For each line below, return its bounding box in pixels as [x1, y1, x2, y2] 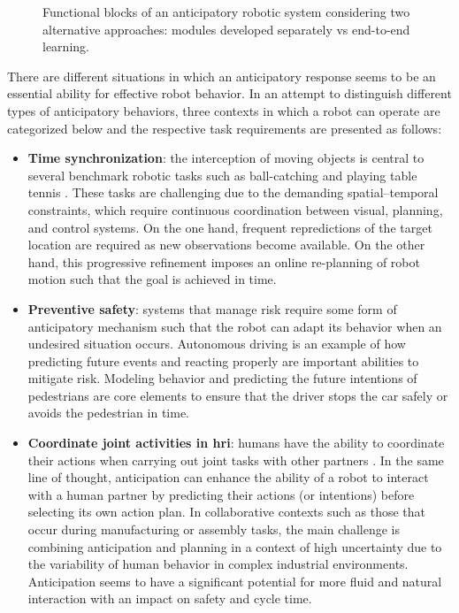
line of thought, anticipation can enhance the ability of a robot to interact [27, 468, 429, 487]
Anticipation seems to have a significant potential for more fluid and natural [27, 571, 442, 590]
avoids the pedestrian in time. [27, 403, 189, 422]
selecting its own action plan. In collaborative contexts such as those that [27, 502, 426, 521]
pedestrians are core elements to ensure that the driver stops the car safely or [27, 386, 448, 404]
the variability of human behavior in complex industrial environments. [27, 555, 409, 573]
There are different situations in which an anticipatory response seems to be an [7, 66, 436, 85]
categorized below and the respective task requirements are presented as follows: [7, 119, 442, 137]
